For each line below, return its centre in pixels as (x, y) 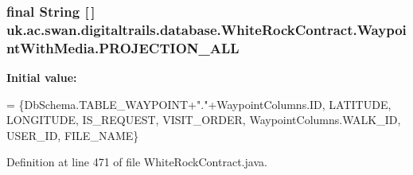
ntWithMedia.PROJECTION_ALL (123, 47)
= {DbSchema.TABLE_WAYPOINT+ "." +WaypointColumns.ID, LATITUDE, (199, 104)
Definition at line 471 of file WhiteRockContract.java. (137, 162)
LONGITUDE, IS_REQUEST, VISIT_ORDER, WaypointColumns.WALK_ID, (204, 120)
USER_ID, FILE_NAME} (73, 135)
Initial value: (42, 78)
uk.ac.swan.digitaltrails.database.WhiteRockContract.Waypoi (206, 29)
